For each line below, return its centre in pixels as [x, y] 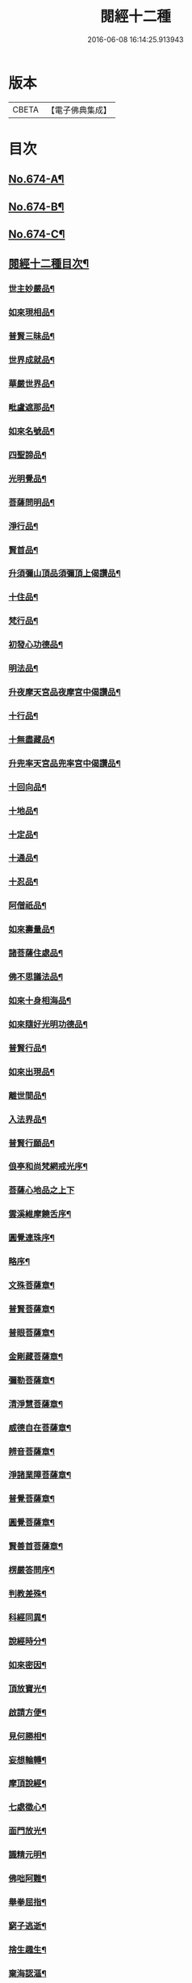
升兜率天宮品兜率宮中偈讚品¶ [65, 763]
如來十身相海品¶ [40, 1001]
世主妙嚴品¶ [31, 289]
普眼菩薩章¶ [31, 1333]
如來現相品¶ [31, 312]
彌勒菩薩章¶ [31, 1380]
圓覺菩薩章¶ [31, 1523]
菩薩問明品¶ [31, 502]
